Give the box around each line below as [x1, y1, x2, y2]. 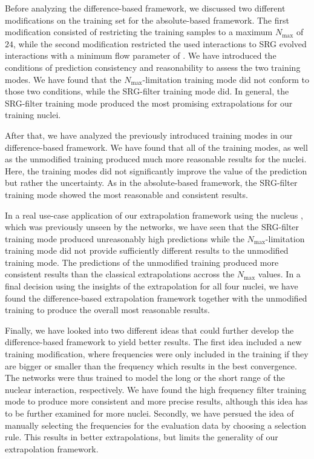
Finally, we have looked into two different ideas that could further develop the [5, 323, 294, 336]
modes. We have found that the [5, 73, 122, 85]
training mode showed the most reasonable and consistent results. [5, 188, 248, 200]
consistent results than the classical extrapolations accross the [5, 268, 235, 280]
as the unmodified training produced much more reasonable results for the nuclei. [5, 153, 307, 165]
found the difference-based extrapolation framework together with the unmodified [5, 291, 307, 304]
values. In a [258, 268, 301, 280]
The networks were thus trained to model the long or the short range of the [5, 371, 285, 384]
